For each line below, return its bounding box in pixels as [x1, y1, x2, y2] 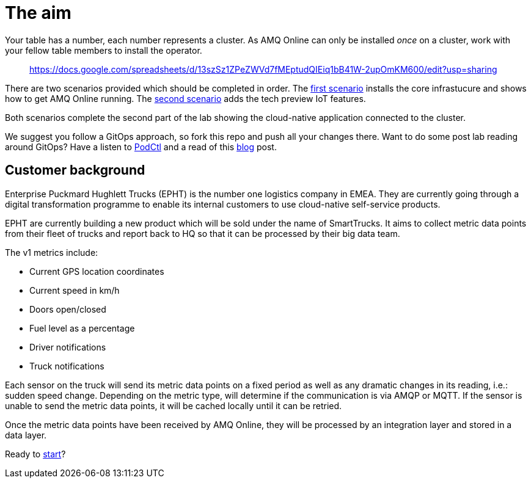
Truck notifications [29, 360, 104, 371]
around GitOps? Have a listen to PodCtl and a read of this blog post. [5, 141, 277, 152]
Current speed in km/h [29, 285, 120, 296]
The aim [5, 2, 71, 23]
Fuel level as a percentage [29, 322, 135, 333]
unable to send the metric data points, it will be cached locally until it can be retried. [5, 400, 342, 411]
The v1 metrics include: [5, 247, 98, 258]
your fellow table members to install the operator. [5, 45, 202, 56]
